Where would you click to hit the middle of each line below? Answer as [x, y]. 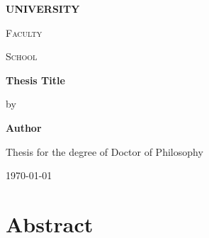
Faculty [24, 32]
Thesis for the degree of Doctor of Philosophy [104, 151]
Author [24, 127]
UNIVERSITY [43, 8]
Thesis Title [35, 80]
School [22, 56]
